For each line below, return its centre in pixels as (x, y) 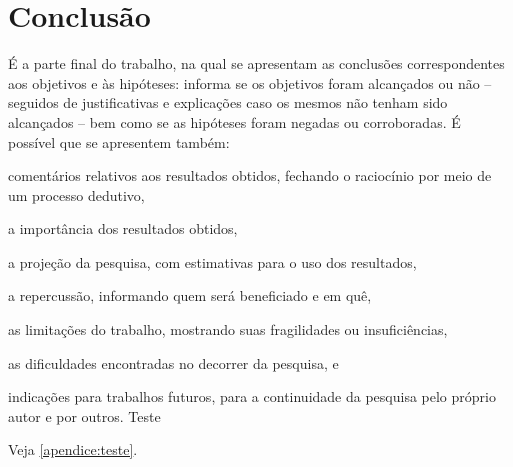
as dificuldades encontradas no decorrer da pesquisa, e (173, 362)
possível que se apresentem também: (119, 141)
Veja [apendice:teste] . (73, 449)
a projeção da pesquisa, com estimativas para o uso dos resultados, (212, 261)
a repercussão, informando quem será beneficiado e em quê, (190, 295)
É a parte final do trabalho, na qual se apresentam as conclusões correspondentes (256, 63)
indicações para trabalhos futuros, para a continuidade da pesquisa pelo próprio (252, 396)
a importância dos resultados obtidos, (123, 228)
